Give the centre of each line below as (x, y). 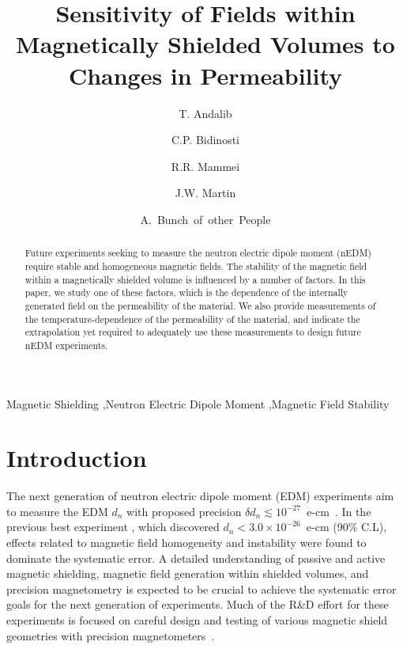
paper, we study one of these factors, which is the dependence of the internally (186, 292)
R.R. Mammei (205, 166)
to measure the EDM (57, 511)
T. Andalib (205, 113)
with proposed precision (184, 511)
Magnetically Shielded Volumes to (205, 44)
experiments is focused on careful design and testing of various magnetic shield (197, 619)
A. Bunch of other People (205, 219)
